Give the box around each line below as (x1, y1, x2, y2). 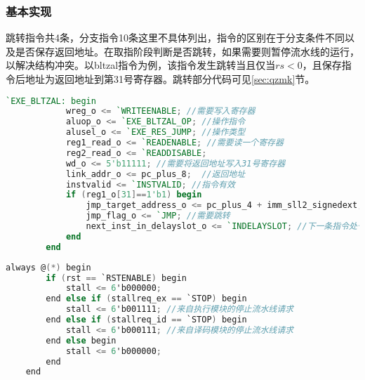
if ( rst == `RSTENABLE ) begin (46, 273, 187, 283)
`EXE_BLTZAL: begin (6, 96, 96, 106)
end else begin (46, 335, 117, 346)
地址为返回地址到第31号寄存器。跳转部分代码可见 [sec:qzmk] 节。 (25, 72, 315, 86)
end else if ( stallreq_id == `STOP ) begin (46, 315, 247, 325)
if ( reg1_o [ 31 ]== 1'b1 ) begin (65, 190, 202, 200)
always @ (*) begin (6, 262, 91, 273)
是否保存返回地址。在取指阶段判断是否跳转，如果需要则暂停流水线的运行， (15, 44, 359, 58)
